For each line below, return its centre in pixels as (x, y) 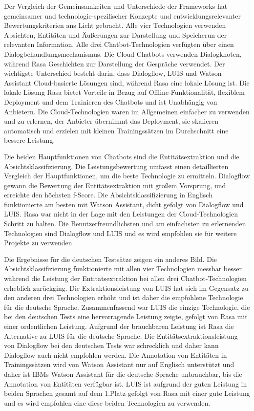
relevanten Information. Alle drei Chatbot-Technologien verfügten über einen (119, 44)
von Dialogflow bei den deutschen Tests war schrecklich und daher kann (111, 345)
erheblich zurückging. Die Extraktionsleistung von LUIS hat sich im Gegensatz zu (126, 288)
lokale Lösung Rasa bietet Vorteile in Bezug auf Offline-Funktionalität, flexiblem (124, 92)
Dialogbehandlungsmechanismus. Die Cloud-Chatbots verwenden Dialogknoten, (123, 54)
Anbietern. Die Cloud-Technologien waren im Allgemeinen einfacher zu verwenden (127, 111)
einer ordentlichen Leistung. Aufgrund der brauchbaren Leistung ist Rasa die (119, 326)
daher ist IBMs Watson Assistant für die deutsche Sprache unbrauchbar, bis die (123, 374)
